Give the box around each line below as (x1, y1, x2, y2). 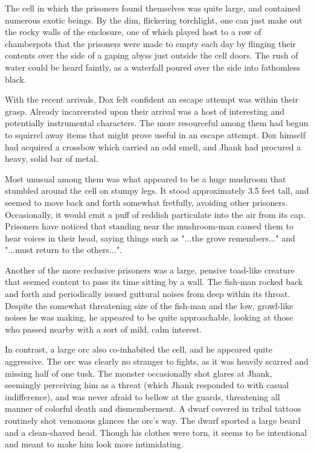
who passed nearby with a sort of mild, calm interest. (5, 322, 202, 335)
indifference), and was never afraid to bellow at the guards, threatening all (5, 390, 280, 403)
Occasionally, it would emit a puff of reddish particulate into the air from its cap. (5, 208, 306, 220)
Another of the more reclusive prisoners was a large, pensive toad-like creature (5, 263, 295, 276)
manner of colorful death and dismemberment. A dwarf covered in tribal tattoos (5, 402, 301, 415)
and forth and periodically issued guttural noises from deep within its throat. (5, 287, 290, 300)
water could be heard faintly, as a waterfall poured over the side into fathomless (5, 60, 300, 73)
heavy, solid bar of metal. (5, 152, 98, 165)
